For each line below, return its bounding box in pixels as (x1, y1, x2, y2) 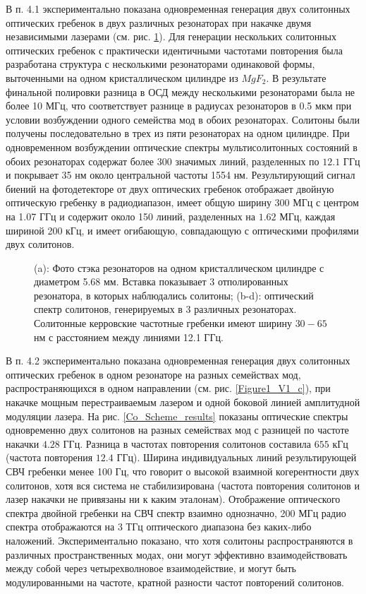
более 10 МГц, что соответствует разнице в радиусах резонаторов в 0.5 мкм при (6, 98, 352, 113)
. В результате (266, 70, 327, 85)
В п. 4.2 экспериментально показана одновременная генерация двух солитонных (6, 353, 350, 368)
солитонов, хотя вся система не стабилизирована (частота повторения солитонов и (6, 477, 360, 492)
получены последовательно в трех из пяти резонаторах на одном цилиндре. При (6, 126, 350, 141)
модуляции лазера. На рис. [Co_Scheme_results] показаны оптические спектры (6, 408, 348, 423)
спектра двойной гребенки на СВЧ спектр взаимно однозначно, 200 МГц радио (6, 505, 346, 520)
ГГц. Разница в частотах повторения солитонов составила (63, 436, 312, 451)
